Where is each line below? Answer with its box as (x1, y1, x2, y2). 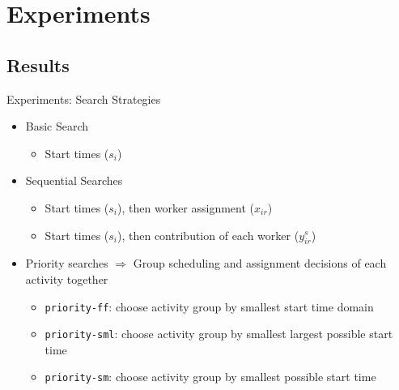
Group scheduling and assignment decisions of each (133, 255, 387, 272)
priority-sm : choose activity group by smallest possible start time (45, 368, 376, 385)
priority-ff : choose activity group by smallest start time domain (45, 298, 374, 315)
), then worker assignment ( (117, 199, 255, 216)
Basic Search (25, 118, 89, 135)
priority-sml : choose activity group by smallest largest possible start (45, 325, 393, 342)
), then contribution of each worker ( (117, 226, 299, 243)
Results (6, 52, 70, 77)
